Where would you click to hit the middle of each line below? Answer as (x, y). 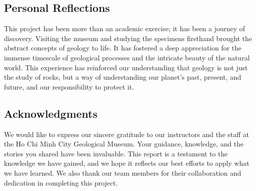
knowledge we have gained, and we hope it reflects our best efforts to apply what (127, 163)
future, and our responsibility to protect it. (69, 86)
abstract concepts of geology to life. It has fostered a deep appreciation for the (123, 48)
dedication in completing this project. (61, 182)
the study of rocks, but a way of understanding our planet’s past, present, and (123, 77)
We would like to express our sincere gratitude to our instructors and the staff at (127, 134)
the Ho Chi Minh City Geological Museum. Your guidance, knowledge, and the (124, 144)
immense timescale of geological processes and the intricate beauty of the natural (127, 57)
